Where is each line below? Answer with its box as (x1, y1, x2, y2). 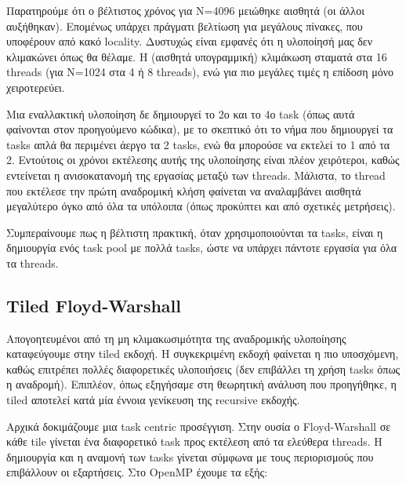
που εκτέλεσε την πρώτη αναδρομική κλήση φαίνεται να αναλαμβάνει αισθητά (6, 182, 361, 199)
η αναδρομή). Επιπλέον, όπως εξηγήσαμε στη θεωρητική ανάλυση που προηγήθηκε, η (6, 376, 397, 392)
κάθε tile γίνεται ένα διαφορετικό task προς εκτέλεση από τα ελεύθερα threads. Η (6, 433, 382, 450)
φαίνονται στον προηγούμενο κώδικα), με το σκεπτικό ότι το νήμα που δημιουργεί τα (6, 121, 393, 137)
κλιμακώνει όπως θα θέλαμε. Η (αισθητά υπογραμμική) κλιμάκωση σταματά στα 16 (6, 48, 387, 64)
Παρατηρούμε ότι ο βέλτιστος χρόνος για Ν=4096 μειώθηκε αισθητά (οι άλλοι (6, 2, 364, 18)
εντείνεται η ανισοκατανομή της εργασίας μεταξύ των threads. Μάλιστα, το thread (6, 166, 386, 183)
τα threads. (6, 254, 59, 271)
